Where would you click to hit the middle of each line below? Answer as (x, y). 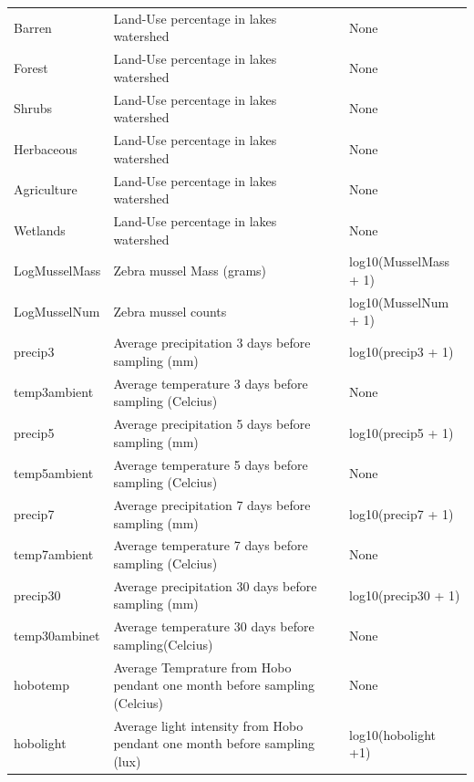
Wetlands (40, 229)
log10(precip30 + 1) (405, 594)
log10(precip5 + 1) (402, 432)
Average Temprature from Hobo (202, 667)
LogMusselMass (57, 271)
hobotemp (42, 685)
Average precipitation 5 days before (212, 424)
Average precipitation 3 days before (212, 343)
